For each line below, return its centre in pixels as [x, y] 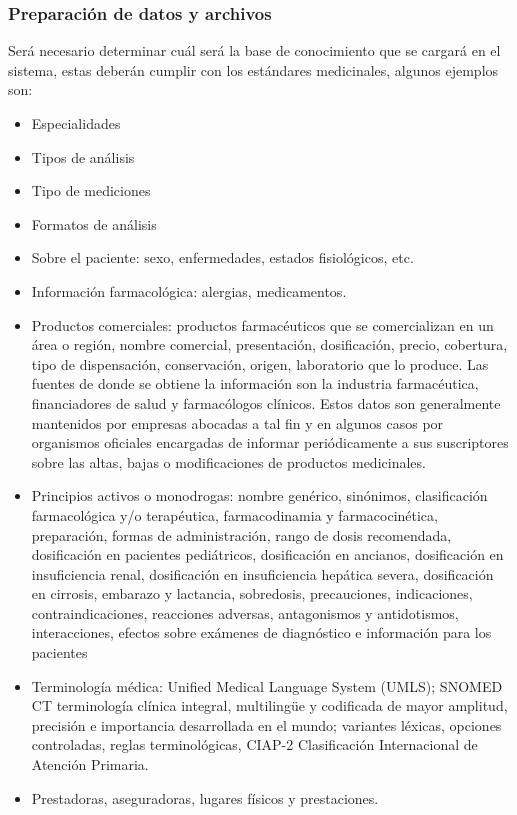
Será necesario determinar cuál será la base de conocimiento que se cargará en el [254, 50]
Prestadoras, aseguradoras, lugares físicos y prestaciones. [205, 797]
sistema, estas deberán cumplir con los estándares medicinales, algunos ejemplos [253, 69]
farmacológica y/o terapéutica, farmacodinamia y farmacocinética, [234, 514]
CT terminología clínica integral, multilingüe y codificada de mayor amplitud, [269, 705]
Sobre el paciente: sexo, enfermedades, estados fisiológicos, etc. [222, 257]
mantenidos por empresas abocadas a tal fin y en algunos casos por [237, 422]
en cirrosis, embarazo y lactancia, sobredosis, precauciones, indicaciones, [252, 593]
